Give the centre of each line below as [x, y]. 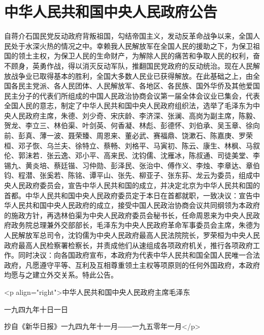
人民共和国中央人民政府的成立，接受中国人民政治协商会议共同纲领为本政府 [135, 205]
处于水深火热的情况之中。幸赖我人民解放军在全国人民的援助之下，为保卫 [132, 45]
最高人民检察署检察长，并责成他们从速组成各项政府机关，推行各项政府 [135, 245]
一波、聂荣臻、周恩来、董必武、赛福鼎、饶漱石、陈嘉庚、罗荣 [150, 135]
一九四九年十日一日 [36, 309]
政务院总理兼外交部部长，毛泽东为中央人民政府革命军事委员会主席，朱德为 [135, 225]
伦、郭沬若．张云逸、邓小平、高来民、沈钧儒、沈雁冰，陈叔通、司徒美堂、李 [132, 155]
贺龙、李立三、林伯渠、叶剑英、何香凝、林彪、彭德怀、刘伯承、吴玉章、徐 [128, 125]
